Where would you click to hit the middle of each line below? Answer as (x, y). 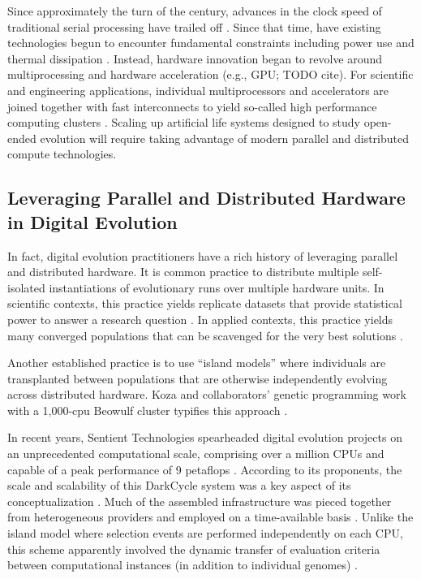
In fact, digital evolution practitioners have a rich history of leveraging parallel (203, 255)
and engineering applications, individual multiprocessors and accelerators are (198, 90)
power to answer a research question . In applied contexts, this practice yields (200, 319)
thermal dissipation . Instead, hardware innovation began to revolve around (195, 58)
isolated (26, 287)
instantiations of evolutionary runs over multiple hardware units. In (217, 287)
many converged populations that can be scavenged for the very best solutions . (205, 335)
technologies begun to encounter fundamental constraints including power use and (211, 43)
